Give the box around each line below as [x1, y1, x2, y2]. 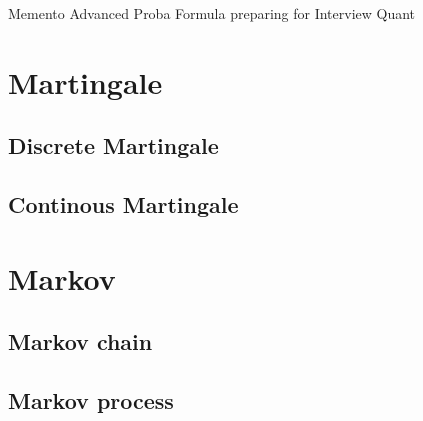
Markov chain [8, 326, 153, 357]
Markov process [8, 385, 174, 416]
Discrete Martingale [8, 130, 219, 161]
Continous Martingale [8, 189, 239, 220]
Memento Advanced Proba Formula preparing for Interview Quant [8, 3, 416, 23]
